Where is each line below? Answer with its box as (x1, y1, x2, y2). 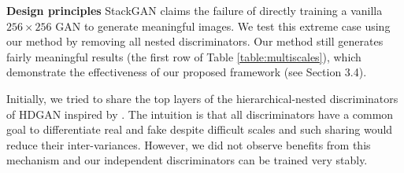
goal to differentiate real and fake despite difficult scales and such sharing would (6, 121, 393, 138)
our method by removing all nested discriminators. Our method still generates (6, 33, 384, 50)
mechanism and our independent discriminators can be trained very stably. (6, 152, 368, 168)
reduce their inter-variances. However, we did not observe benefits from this (6, 136, 371, 153)
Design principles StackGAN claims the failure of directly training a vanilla (6, 2, 383, 18)
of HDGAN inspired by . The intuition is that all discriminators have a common (6, 105, 394, 122)
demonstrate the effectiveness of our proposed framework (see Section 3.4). (6, 64, 367, 80)
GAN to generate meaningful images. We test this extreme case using (55, 17, 391, 34)
